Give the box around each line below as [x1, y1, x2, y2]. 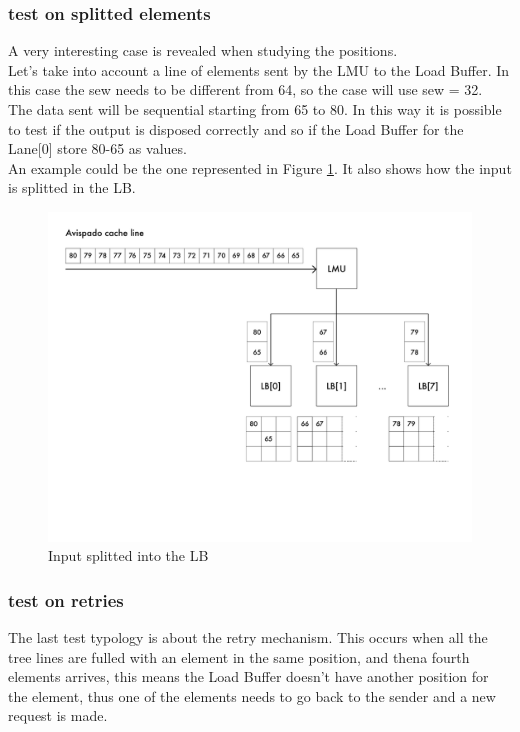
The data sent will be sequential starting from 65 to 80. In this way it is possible [8, 99, 502, 119]
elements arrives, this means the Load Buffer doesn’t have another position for [8, 666, 489, 687]
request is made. [8, 705, 108, 726]
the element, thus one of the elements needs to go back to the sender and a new [8, 685, 496, 706]
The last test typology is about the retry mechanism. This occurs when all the [8, 626, 488, 647]
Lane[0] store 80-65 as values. [8, 138, 187, 159]
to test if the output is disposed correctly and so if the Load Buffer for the [8, 118, 464, 139]
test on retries [8, 587, 124, 612]
